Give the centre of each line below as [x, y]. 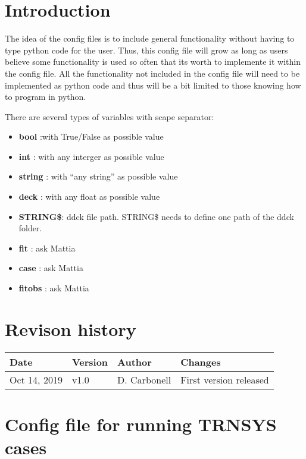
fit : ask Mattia [47, 248]
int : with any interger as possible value [91, 156]
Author [135, 361]
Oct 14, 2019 [36, 379]
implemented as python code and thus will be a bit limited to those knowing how [153, 85]
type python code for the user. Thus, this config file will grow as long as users [146, 50]
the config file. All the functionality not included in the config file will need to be [152, 73]
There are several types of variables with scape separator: [110, 116]
